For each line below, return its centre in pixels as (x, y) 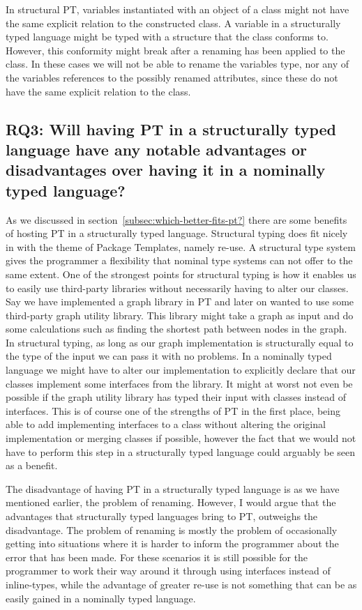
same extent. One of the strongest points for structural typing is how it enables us (181, 274)
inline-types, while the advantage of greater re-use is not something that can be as (181, 584)
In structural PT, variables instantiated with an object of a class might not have (178, 9)
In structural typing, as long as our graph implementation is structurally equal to (180, 342)
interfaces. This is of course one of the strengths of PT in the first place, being (173, 410)
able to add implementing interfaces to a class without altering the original (166, 424)
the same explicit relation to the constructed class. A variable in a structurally (173, 23)
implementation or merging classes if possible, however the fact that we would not (181, 438)
